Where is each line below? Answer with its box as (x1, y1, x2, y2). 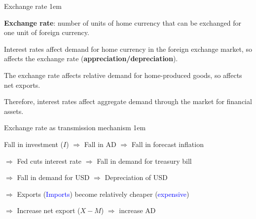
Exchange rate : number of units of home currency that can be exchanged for (4, 17, 241, 28)
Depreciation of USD (105, 172, 168, 182)
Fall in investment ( (4, 139, 64, 149)
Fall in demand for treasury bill (97, 155, 192, 166)
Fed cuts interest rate (17, 155, 82, 166)
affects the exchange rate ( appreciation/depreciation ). (4, 53, 178, 64)
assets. (4, 106, 24, 116)
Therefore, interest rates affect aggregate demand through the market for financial (4, 96, 252, 107)
